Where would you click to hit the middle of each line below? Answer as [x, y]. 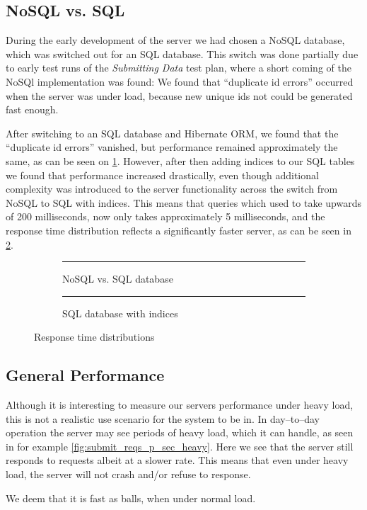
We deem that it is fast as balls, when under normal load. [131, 498]
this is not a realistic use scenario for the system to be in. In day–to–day [163, 418]
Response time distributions [94, 337]
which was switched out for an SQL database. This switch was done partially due [182, 53]
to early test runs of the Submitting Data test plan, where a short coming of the [179, 68]
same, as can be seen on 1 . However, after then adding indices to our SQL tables [180, 160]
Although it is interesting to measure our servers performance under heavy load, [180, 405]
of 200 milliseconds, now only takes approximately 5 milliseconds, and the [165, 216]
